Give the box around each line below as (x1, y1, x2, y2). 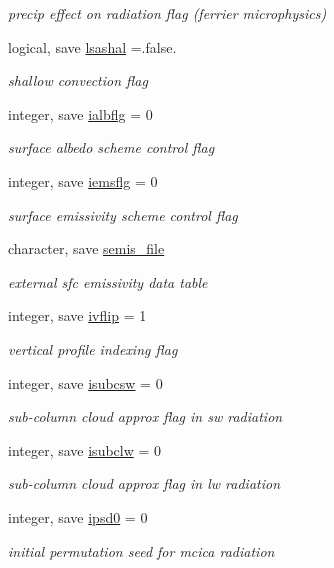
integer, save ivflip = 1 (8, 305, 147, 326)
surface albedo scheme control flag (8, 137, 215, 158)
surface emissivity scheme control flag (8, 204, 238, 225)
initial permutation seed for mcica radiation (8, 540, 275, 561)
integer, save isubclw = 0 (8, 439, 162, 460)
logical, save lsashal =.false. (8, 36, 177, 57)
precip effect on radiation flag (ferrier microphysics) (8, 3, 327, 23)
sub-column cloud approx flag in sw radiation (8, 406, 283, 427)
